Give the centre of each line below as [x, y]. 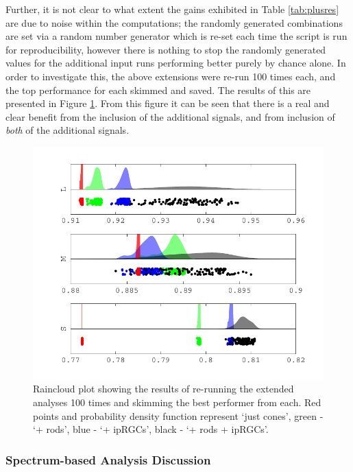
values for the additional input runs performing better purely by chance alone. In [176, 63]
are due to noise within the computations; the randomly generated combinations [174, 22]
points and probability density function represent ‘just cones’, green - [178, 415]
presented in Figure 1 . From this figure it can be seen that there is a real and [168, 103]
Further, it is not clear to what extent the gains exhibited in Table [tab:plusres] [172, 9]
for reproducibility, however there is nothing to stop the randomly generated [166, 49]
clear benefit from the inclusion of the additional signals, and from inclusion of [170, 116]
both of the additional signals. [68, 130]
